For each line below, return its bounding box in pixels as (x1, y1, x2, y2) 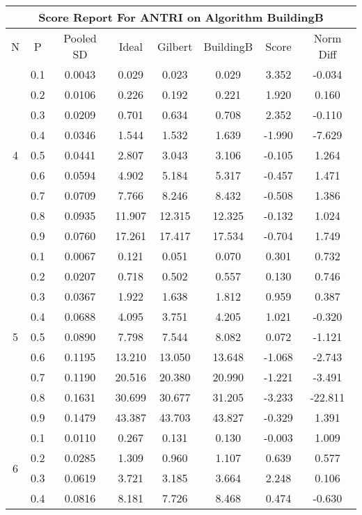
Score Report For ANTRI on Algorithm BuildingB (38, 9, 324, 25)
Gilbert (157, 38, 193, 54)
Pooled (63, 30, 97, 46)
